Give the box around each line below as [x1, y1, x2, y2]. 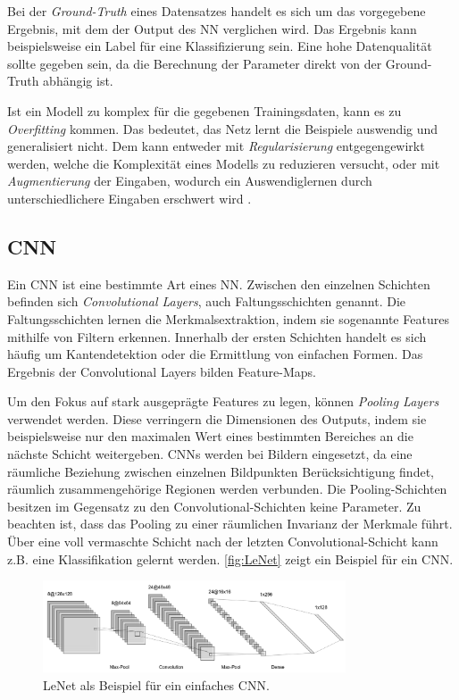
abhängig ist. [43, 71, 113, 90]
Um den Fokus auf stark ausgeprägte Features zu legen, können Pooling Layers [7, 392, 439, 411]
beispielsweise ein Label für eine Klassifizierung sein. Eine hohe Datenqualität [7, 37, 432, 55]
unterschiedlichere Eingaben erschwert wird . [7, 188, 252, 207]
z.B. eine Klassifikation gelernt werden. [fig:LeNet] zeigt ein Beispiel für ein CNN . [7, 549, 454, 568]
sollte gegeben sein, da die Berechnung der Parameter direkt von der [7, 54, 382, 72]
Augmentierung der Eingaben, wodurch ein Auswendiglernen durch [7, 171, 372, 190]
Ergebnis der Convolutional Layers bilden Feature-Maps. [7, 362, 316, 380]
